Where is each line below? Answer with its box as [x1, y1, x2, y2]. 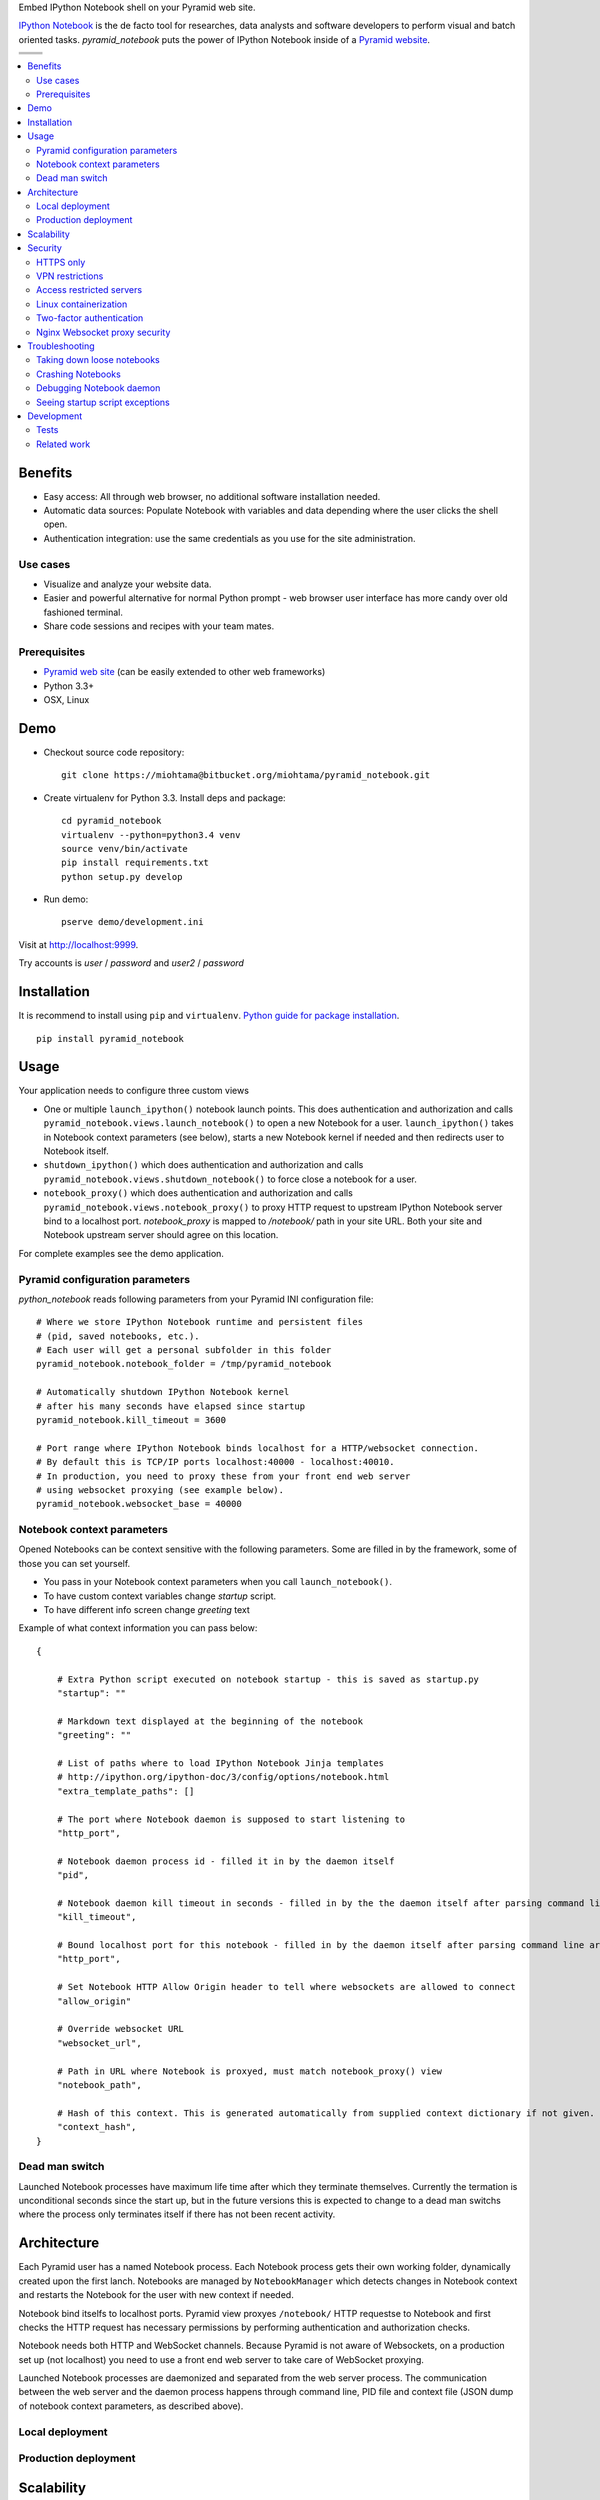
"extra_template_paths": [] [56, 1785, 195, 1797]
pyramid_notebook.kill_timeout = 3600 [36, 1415, 227, 1425]
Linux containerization [36, 298, 128, 310]
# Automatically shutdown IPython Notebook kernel [36, 1386, 290, 1398]
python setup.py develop [61, 871, 183, 882]
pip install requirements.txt [61, 857, 210, 869]
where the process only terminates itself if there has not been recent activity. [18, 2208, 336, 2220]
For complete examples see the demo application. [18, 1247, 225, 1259]
